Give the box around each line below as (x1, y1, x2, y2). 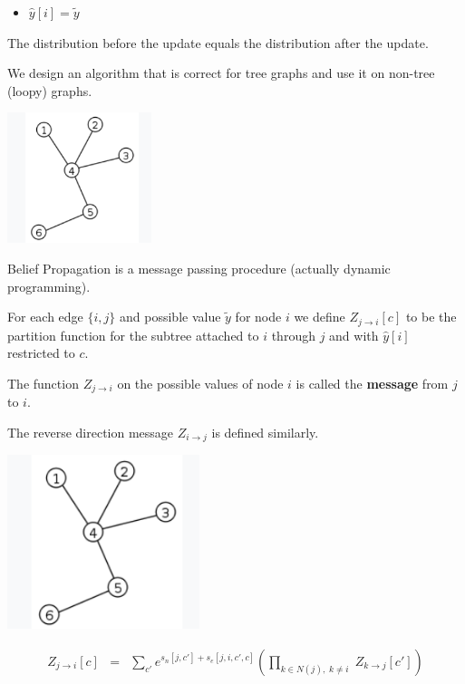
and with (329, 325, 379, 344)
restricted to (7, 343, 75, 362)
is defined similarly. (211, 422, 319, 441)
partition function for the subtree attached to (7, 325, 259, 344)
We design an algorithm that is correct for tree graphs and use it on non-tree (7, 63, 435, 82)
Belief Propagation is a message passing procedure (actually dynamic (7, 258, 391, 277)
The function (7, 373, 79, 392)
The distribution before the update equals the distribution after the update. (7, 33, 429, 52)
